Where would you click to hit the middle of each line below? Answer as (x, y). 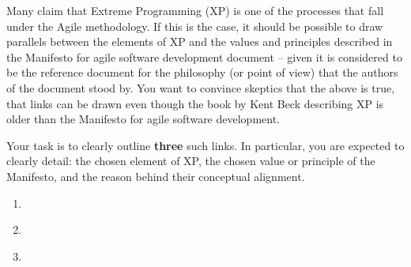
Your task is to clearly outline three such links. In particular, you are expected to (205, 145)
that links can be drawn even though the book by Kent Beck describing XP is (195, 103)
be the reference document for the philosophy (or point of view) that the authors (202, 72)
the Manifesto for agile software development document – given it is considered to (204, 56)
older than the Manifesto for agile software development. (143, 119)
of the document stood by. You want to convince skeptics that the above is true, (201, 87)
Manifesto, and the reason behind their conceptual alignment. (156, 176)
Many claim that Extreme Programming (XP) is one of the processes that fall (195, 10)
